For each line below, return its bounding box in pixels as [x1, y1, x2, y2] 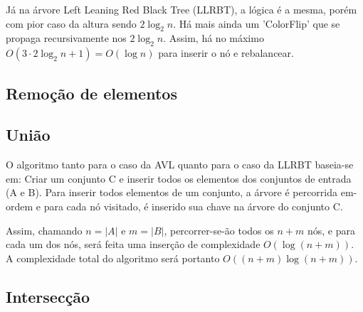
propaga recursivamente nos [6, 31, 127, 45]
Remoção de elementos [6, 82, 177, 104]
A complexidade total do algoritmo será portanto [6, 250, 220, 265]
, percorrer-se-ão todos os [164, 222, 274, 237]
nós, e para [307, 222, 355, 237]
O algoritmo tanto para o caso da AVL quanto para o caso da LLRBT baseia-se [6, 157, 354, 172]
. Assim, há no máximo [163, 31, 264, 45]
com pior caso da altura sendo [6, 16, 137, 31]
